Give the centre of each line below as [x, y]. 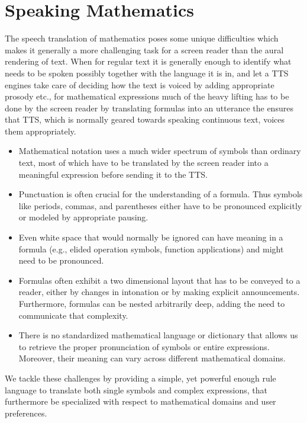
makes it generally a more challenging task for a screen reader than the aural [144, 49]
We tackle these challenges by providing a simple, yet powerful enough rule [140, 378]
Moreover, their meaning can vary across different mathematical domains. [152, 358]
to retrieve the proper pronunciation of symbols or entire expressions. [144, 346]
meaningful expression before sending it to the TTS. [113, 174]
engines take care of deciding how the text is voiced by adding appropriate [140, 84]
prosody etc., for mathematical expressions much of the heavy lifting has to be [147, 96]
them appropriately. [41, 131]
